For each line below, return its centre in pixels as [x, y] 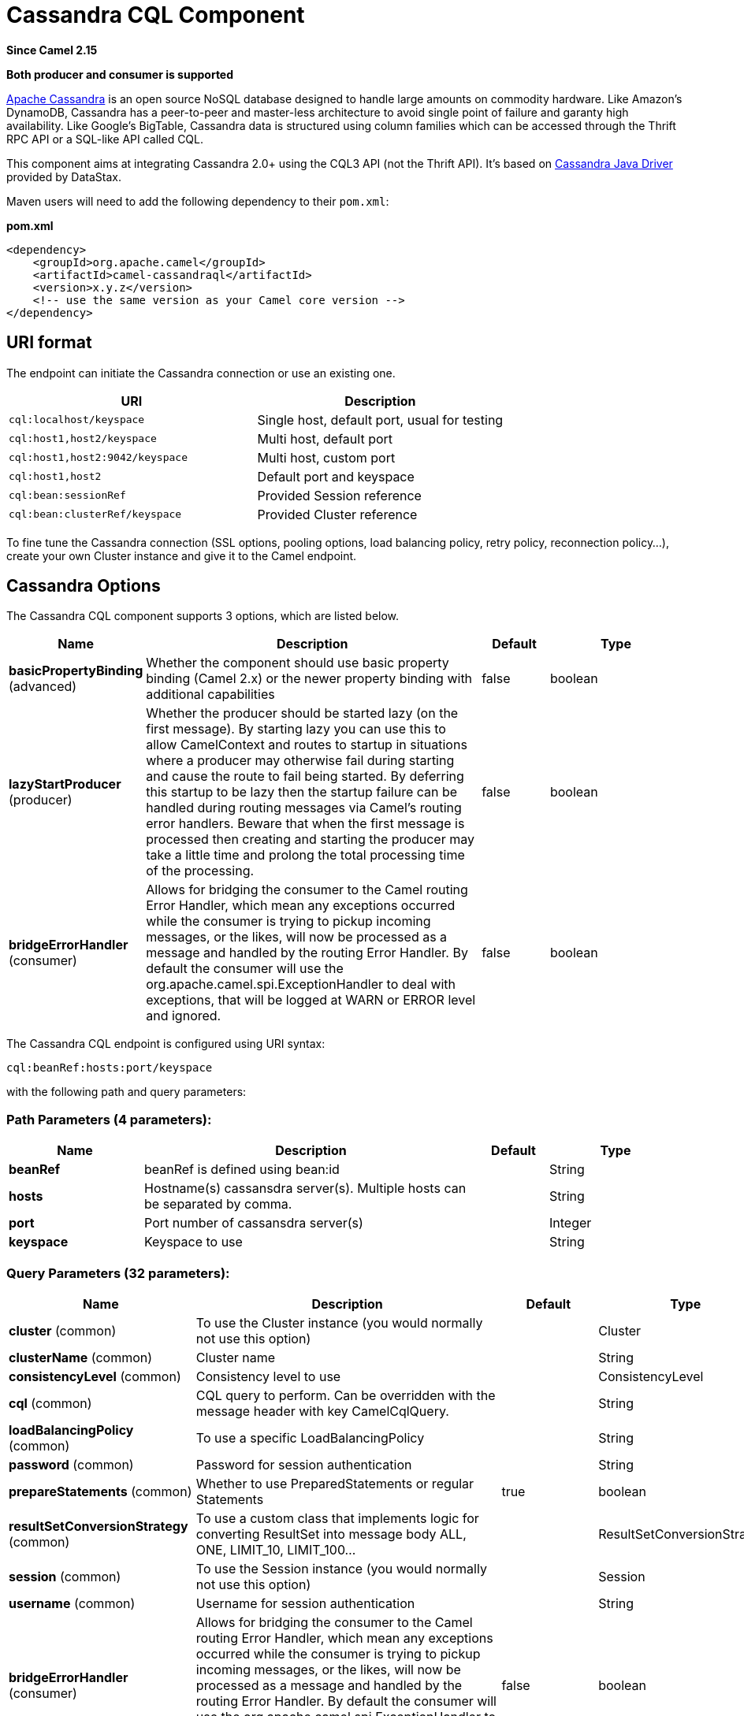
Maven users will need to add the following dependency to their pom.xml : [198, 201]
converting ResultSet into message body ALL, [331, 1534]
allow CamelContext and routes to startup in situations [307, 745]
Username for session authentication [305, 1603]
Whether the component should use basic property [298, 663]
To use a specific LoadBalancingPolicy [310, 1437]
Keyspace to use [193, 1242]
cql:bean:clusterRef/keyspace [95, 514]
